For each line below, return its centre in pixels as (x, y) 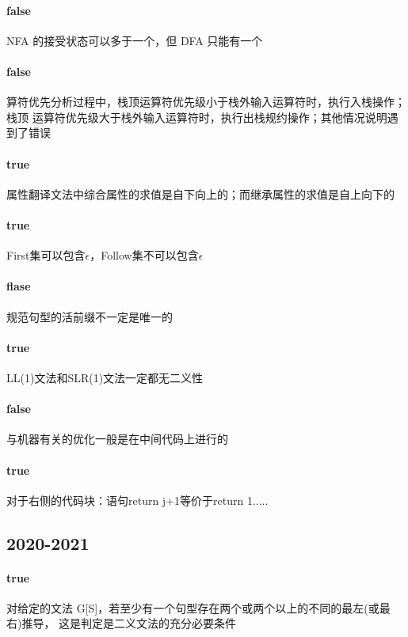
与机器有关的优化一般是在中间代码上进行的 (117, 439)
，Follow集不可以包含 (144, 255)
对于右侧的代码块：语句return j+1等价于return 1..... (137, 500)
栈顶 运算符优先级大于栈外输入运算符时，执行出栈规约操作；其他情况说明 (197, 117)
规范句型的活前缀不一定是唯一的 (90, 316)
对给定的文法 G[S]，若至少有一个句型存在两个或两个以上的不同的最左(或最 (198, 607)
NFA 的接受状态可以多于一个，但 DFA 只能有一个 (135, 40)
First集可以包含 (46, 255)
